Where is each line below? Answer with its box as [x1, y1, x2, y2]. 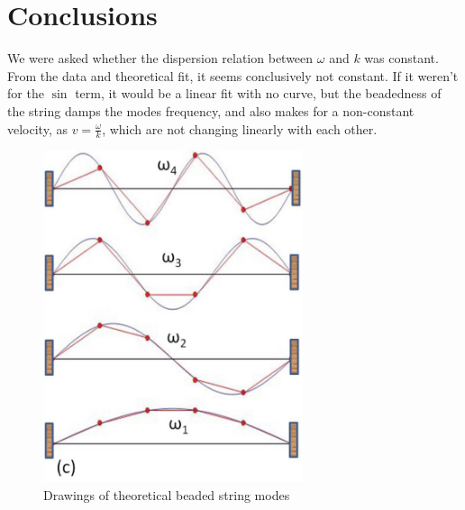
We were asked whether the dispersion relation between [7, 49, 314, 68]
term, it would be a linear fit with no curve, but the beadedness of [75, 84, 442, 103]
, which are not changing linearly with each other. [102, 119, 378, 138]
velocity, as [7, 119, 68, 138]
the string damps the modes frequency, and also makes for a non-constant [7, 101, 415, 120]
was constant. [364, 49, 439, 68]
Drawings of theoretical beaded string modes [43, 485, 290, 504]
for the [7, 84, 44, 103]
